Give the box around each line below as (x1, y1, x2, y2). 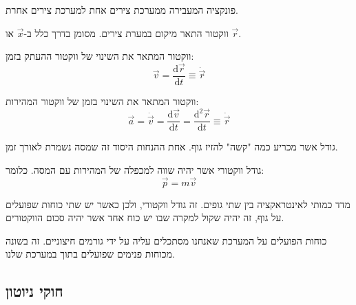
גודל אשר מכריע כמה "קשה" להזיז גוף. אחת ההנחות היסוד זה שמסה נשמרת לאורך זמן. (6, 139, 338, 154)
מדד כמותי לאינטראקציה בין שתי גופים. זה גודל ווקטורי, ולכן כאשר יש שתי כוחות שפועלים (6, 196, 350, 211)
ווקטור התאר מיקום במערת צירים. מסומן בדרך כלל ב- (23, 25, 229, 40)
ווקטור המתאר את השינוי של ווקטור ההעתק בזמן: (6, 49, 194, 63)
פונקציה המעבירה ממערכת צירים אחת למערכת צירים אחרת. (6, 3, 238, 16)
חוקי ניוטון (6, 280, 63, 302)
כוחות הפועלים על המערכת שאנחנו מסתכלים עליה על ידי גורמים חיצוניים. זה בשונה (6, 233, 327, 247)
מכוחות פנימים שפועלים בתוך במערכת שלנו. (6, 247, 175, 261)
